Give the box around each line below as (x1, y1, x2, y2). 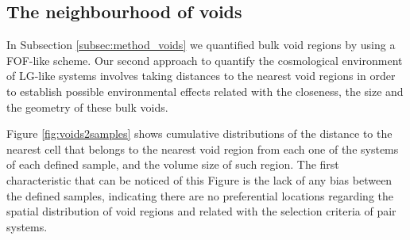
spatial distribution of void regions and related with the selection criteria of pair (6, 203, 396, 219)
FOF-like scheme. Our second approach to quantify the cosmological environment (6, 51, 403, 68)
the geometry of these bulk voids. (6, 98, 168, 115)
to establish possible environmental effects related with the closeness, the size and (6, 82, 404, 99)
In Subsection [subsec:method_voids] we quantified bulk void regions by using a (6, 36, 396, 53)
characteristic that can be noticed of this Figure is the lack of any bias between (6, 171, 393, 188)
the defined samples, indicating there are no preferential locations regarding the (6, 187, 393, 204)
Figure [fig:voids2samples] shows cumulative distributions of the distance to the (6, 125, 393, 142)
